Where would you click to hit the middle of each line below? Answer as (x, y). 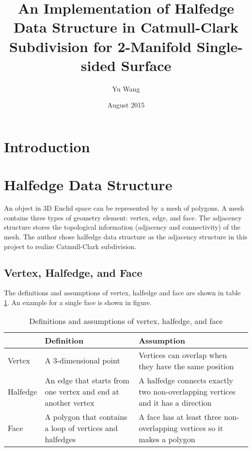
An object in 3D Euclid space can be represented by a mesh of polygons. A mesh (124, 208)
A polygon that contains (86, 416)
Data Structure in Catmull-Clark (126, 27)
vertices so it (202, 428)
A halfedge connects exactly (186, 380)
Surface (146, 65)
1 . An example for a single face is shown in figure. (78, 302)
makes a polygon (167, 439)
